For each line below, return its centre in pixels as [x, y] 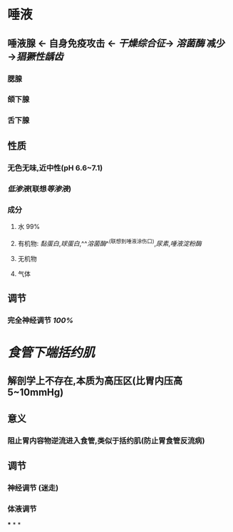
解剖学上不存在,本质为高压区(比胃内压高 [95, 381]
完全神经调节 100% [40, 320]
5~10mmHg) [36, 393]
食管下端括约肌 [51, 353]
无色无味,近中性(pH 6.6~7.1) [55, 168]
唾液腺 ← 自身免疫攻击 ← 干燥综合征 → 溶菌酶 [106, 43]
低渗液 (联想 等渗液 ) [40, 188]
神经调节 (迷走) [33, 488]
